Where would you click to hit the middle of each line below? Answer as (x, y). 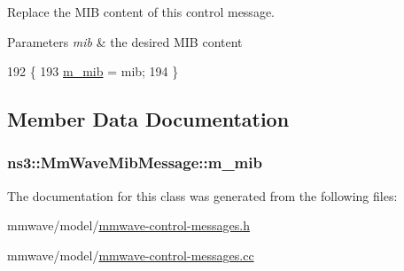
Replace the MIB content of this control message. (141, 12)
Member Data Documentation (148, 119)
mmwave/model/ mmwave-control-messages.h (128, 225)
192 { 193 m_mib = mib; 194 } (93, 71)
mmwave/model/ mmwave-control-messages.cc (131, 255)
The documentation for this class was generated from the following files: (202, 195)
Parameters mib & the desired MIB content (125, 41)
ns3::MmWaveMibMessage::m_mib (135, 163)
